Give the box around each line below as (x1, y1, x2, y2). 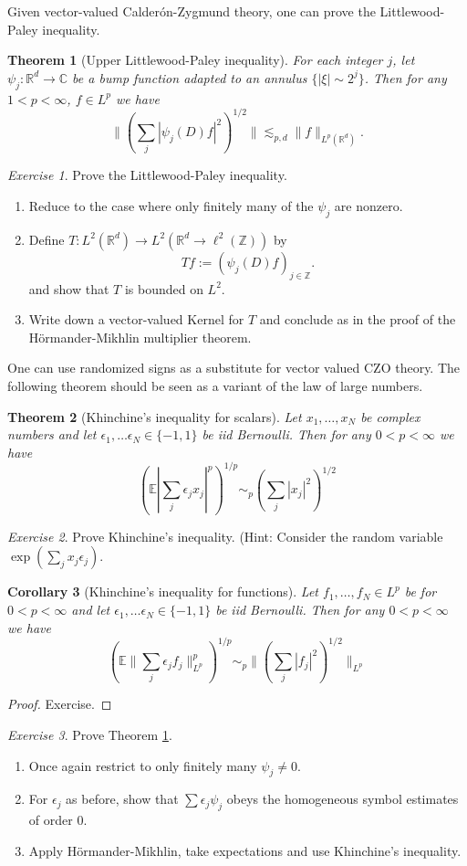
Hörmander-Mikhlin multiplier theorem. (28, 327, 252, 346)
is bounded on (124, 279, 203, 298)
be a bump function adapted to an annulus (72, 68, 307, 87)
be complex (360, 407, 420, 426)
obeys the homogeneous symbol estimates (226, 789, 459, 808)
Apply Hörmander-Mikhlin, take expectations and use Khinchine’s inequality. (28, 840, 462, 860)
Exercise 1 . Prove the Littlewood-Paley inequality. (7, 165, 287, 185)
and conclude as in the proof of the (259, 310, 456, 329)
